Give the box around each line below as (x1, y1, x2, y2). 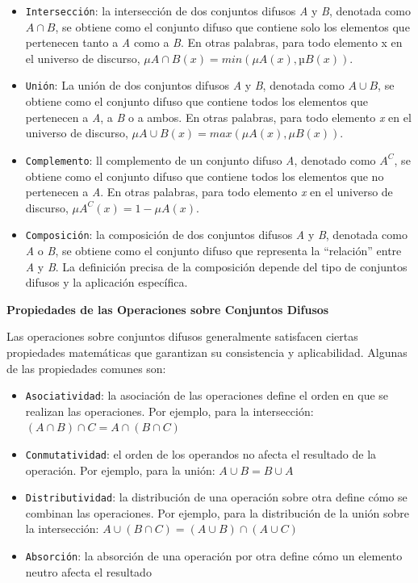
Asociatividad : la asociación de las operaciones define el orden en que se (25, 387, 389, 404)
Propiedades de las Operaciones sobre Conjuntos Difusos (6, 300, 329, 317)
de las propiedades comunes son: (6, 359, 166, 376)
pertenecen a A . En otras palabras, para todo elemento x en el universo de (25, 183, 393, 200)
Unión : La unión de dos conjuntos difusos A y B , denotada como (25, 77, 345, 94)
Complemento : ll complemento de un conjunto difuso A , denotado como (25, 151, 376, 168)
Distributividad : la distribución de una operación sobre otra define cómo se (25, 489, 408, 505)
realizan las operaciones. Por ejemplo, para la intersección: (25, 402, 314, 419)
